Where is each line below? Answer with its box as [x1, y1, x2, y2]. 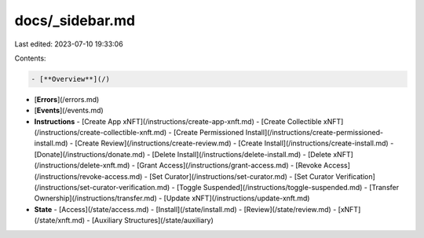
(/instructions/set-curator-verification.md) [34, 183, 170, 192]
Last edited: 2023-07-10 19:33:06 [14, 39, 123, 49]
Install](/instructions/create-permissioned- [245, 128, 384, 137]
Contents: [14, 53, 46, 63]
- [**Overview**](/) [31, 75, 110, 83]
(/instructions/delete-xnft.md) [34, 161, 130, 170]
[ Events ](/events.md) [34, 106, 104, 115]
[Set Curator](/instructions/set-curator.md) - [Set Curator [149, 171, 334, 181]
